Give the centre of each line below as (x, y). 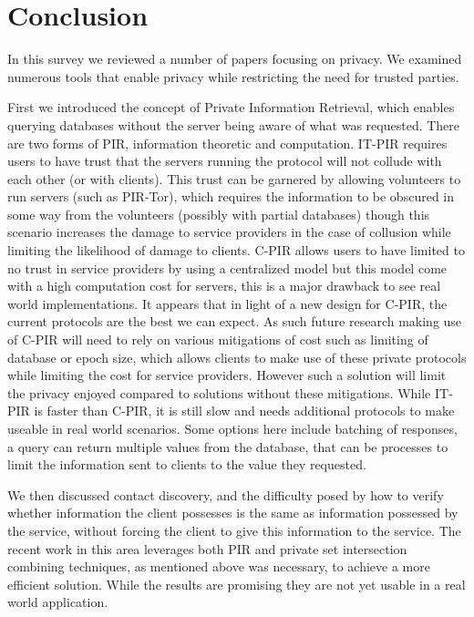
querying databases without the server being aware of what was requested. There (234, 124)
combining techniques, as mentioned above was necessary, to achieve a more (219, 566)
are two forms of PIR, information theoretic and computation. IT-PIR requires (227, 143)
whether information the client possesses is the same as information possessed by (233, 513)
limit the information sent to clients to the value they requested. (187, 464)
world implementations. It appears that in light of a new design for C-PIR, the (227, 303)
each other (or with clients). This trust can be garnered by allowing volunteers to (234, 178)
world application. (58, 602)
